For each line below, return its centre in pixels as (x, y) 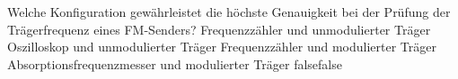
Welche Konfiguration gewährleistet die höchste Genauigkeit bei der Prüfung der (229, 12)
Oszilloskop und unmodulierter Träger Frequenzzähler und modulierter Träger (222, 47)
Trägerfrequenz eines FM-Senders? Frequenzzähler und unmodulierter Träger (219, 29)
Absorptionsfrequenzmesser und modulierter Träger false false (175, 63)
